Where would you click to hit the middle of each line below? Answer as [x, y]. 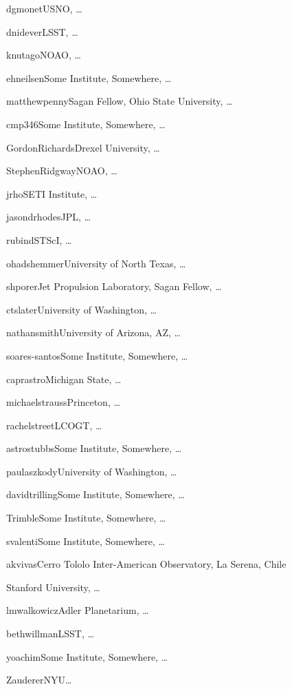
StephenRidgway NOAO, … [62, 171]
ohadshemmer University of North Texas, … [96, 263]
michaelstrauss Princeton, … [63, 402]
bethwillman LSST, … [50, 634]
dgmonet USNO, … [44, 8]
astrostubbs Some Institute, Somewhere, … [94, 448]
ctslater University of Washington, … [81, 309]
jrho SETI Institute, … [52, 193]
